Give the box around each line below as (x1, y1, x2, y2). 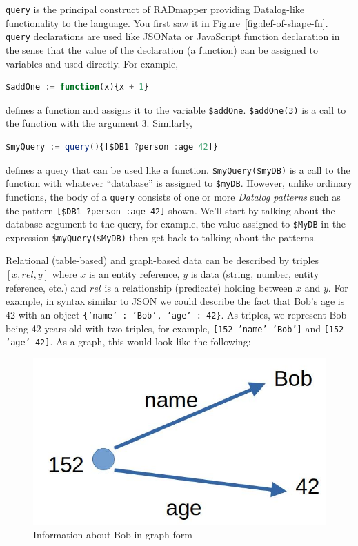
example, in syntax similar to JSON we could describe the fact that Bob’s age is (6, 294, 345, 308)
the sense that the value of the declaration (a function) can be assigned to (6, 42, 318, 57)
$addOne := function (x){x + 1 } (6, 82, 149, 92)
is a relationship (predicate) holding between (104, 280, 293, 294)
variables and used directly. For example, (6, 56, 179, 70)
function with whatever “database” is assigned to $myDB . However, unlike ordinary (6, 176, 352, 190)
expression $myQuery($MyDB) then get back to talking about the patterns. (6, 230, 317, 244)
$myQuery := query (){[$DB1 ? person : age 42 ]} (6, 141, 218, 152)
